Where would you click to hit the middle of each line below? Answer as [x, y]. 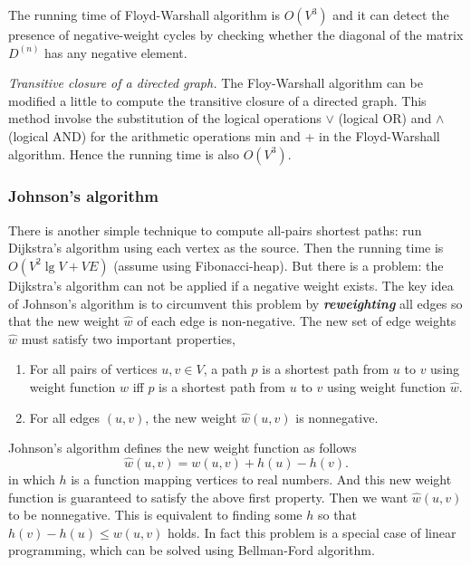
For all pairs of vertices [93, 369]
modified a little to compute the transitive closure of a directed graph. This [217, 100]
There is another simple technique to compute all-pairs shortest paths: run [215, 230]
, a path [225, 369]
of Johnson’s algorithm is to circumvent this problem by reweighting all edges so [235, 303]
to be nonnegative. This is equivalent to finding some [155, 515]
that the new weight [64, 321]
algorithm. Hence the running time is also [124, 153]
